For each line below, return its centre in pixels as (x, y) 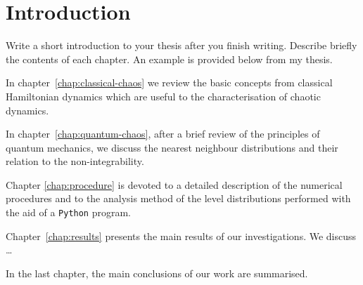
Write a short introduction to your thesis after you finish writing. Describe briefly (181, 45)
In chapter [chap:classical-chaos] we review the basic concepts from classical (169, 82)
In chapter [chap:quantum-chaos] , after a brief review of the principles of (163, 134)
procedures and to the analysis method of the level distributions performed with (178, 198)
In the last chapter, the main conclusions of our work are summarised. (157, 273)
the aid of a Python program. (68, 212)
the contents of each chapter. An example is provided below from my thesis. (169, 59)
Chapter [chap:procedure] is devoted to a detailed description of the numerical (174, 184)
